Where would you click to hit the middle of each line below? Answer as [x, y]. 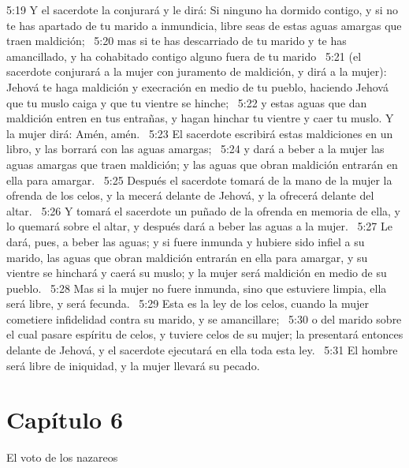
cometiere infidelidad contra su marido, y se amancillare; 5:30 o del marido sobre [204, 318]
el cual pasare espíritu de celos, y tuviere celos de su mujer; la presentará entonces [205, 334]
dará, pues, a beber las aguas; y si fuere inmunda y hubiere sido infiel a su [186, 241]
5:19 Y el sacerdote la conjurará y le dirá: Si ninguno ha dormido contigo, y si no [202, 9]
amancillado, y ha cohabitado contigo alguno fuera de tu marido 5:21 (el [184, 56]
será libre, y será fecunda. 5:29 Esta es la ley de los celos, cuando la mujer [188, 303]
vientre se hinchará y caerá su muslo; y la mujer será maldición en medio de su [197, 273]
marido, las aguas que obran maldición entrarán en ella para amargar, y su [187, 257]
